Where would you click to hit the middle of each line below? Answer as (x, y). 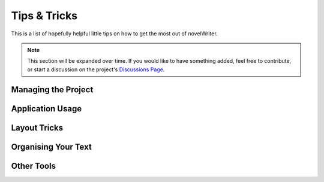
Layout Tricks (37, 128)
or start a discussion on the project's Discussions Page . (96, 69)
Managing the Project (52, 90)
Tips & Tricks (44, 16)
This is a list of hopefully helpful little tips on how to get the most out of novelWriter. (115, 34)
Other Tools (34, 166)
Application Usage (46, 109)
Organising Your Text (52, 147)
